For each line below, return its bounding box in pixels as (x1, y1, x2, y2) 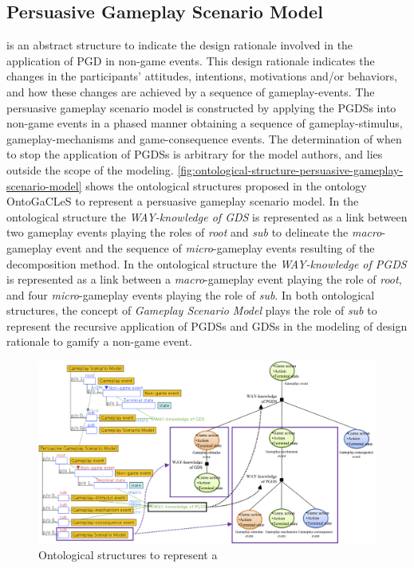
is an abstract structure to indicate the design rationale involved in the (6, 37, 353, 53)
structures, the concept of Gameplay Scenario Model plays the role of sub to (6, 302, 377, 319)
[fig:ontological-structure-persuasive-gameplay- (177, 161, 404, 178)
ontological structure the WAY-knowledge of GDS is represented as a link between (6, 208, 408, 225)
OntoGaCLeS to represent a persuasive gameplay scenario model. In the (6, 193, 359, 210)
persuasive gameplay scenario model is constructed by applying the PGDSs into (6, 99, 396, 116)
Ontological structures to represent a (38, 546, 218, 562)
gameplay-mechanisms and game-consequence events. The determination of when (6, 130, 402, 147)
